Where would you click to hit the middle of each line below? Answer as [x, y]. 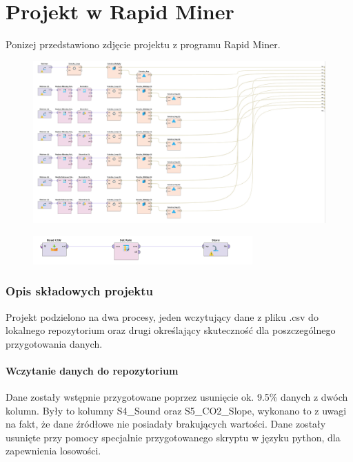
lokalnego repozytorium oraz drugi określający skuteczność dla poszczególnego [171, 330]
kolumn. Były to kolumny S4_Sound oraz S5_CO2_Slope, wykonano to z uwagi [176, 410]
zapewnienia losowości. [53, 451]
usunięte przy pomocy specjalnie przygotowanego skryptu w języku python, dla [173, 437]
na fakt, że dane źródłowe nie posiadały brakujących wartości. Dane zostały [166, 424]
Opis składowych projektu [79, 291]
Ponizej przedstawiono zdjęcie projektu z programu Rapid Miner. [143, 44]
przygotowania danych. [54, 343]
